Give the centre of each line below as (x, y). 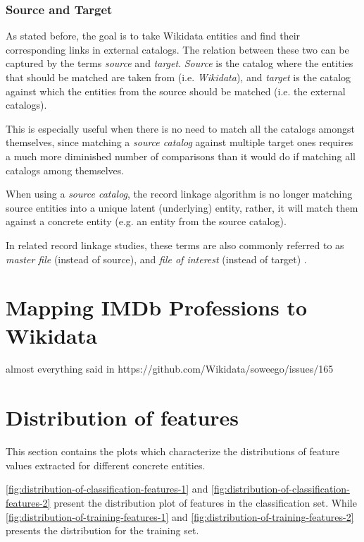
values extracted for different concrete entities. (106, 465)
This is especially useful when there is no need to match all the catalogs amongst (180, 128)
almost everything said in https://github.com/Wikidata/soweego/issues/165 (170, 369)
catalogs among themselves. (65, 170)
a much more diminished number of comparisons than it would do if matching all (181, 156)
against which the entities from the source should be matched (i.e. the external (176, 91)
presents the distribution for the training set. (102, 530)
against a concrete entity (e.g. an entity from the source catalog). (146, 221)
